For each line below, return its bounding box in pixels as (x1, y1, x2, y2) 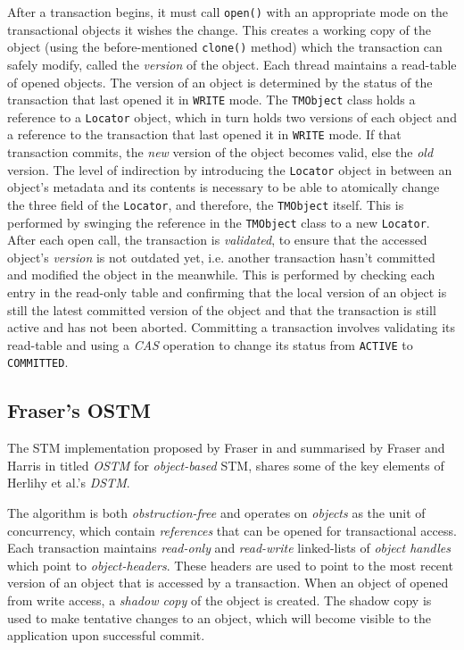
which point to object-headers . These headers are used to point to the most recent (7, 555, 453, 574)
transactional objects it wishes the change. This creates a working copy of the (7, 20, 431, 38)
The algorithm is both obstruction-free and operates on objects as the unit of (7, 504, 426, 522)
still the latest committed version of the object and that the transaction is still (7, 300, 436, 319)
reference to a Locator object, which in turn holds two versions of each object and (7, 107, 457, 126)
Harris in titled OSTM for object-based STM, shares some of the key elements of (7, 455, 444, 474)
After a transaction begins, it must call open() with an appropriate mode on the (7, 3, 449, 21)
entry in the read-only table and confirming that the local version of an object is (7, 283, 447, 301)
